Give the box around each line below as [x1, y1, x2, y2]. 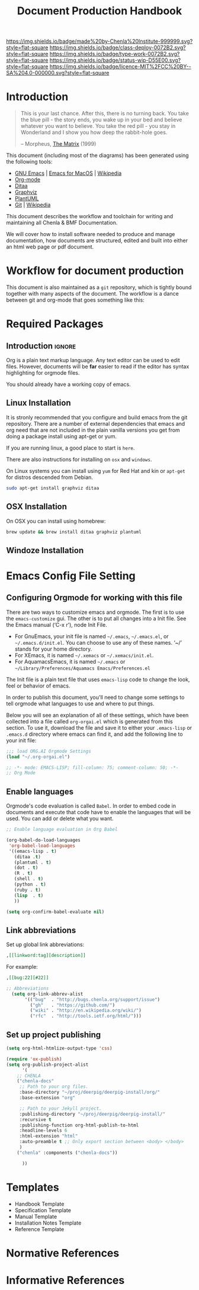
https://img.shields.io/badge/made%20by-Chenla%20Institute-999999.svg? [6, 37, 193, 45]
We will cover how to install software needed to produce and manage [6, 231, 175, 238]
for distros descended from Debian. [6, 473, 94, 481]
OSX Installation [6, 501, 67, 512]
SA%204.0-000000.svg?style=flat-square [6, 70, 110, 77]
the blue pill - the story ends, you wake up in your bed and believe [20, 116, 182, 123]
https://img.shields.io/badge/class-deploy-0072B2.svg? [49, 44, 186, 51]
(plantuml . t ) [14, 859, 52, 865]
